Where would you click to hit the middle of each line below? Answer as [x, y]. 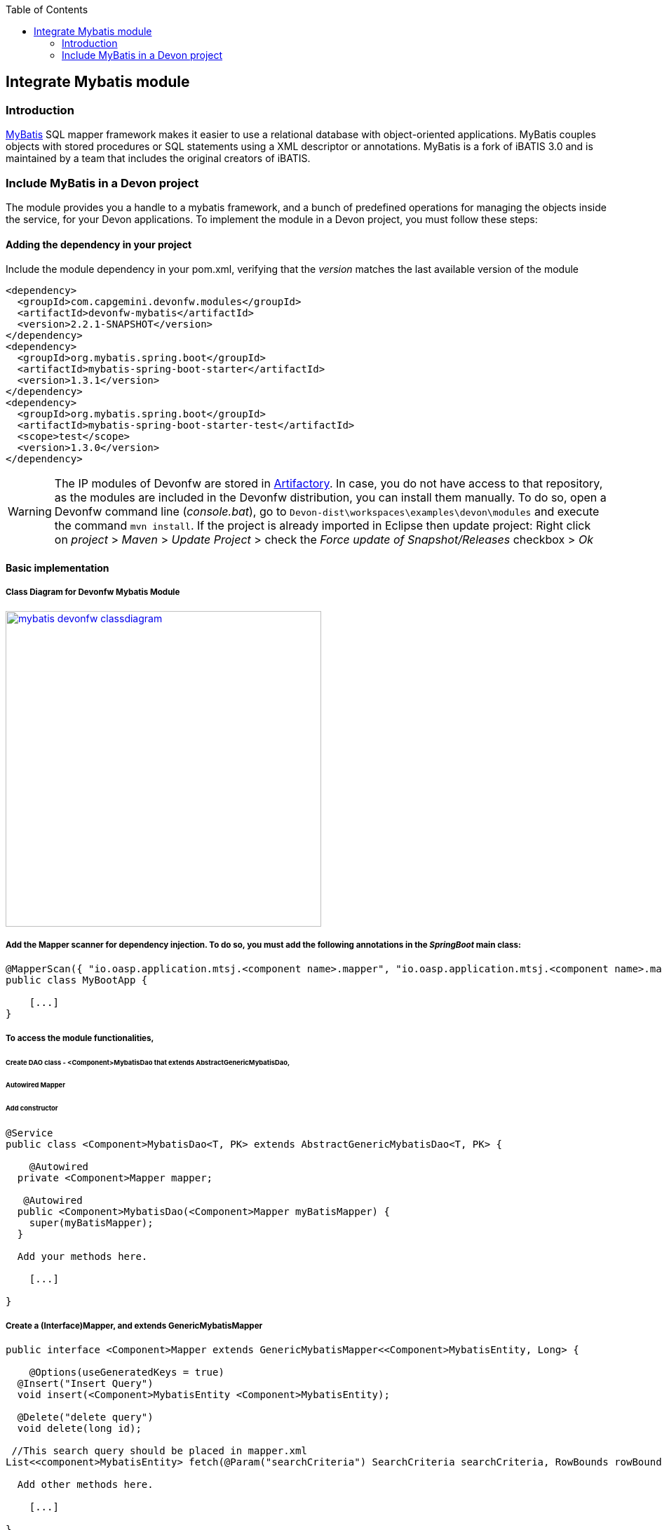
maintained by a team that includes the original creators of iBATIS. [158, 159]
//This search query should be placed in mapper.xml [159, 1450]
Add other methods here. [85, 1484]
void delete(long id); [79, 1428]
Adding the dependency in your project [99, 244]
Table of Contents [47, 9]
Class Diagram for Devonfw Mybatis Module [93, 592]
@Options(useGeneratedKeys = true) [127, 1372]
